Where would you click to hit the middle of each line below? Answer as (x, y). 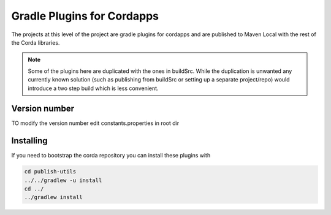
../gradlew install (53, 197)
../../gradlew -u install (63, 180)
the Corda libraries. (36, 42)
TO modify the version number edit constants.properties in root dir (95, 123)
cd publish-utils (50, 172)
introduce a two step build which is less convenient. (93, 88)
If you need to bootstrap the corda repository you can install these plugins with (111, 156)
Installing (30, 141)
